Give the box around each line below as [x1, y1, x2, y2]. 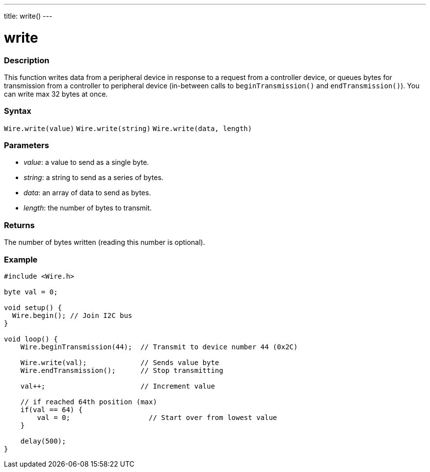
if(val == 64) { [20, 405, 83, 414]
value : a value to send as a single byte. [24, 158, 149, 167]
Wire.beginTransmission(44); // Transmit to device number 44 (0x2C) [20, 342, 298, 351]
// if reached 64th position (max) [20, 397, 157, 406]
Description [4, 55, 50, 65]
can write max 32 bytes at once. [4, 89, 108, 98]
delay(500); [20, 437, 66, 445]
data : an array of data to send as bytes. [24, 188, 151, 197]
